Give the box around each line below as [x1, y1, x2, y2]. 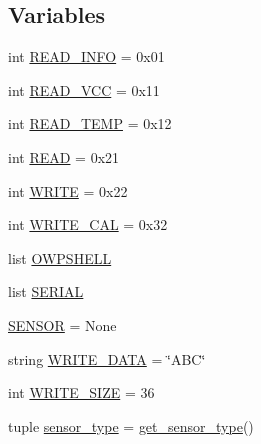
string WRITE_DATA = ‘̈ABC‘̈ [8, 348, 206, 369]
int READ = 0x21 [8, 146, 120, 167]
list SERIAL [8, 281, 84, 302]
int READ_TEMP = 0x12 [8, 113, 172, 134]
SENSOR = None [8, 314, 117, 335]
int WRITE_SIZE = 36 [8, 382, 155, 403]
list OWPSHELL [8, 247, 112, 268]
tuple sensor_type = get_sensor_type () [8, 415, 254, 436]
